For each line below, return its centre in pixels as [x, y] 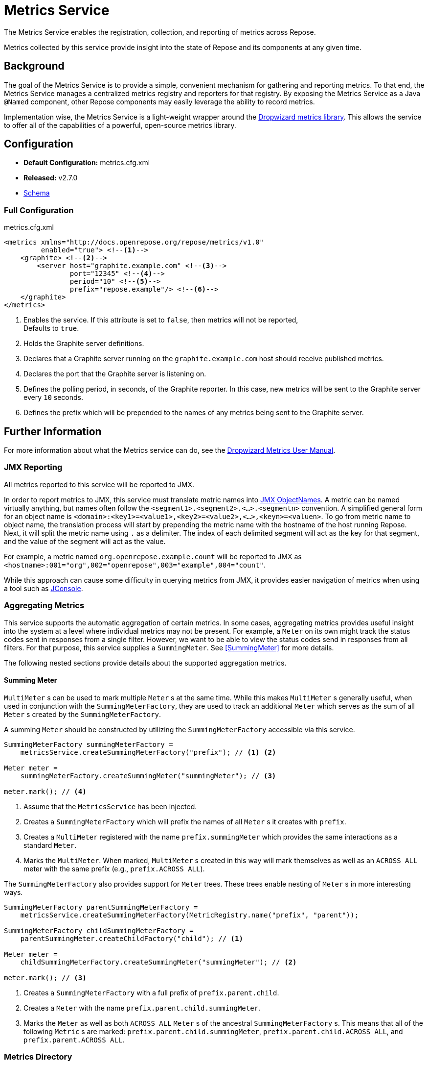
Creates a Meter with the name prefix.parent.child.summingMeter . [142, 1008]
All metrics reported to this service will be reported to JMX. [99, 484]
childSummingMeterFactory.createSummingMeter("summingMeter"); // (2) [158, 962]
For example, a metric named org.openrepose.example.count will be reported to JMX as [153, 556]
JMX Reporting [33, 467]
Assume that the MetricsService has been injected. [110, 806]
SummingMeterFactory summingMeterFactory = [89, 744]
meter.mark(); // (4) [45, 791]
